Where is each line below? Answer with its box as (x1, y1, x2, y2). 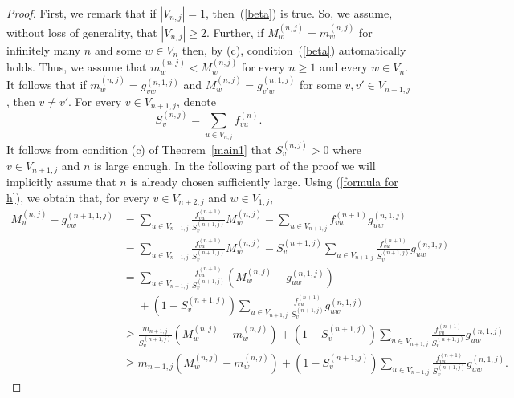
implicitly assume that (6, 173, 116, 190)
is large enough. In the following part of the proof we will (94, 156, 376, 173)
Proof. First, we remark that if (6, 5, 157, 21)
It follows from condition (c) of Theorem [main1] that (6, 140, 272, 157)
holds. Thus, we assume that (6, 59, 147, 75)
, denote (176, 92, 216, 109)
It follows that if (6, 76, 87, 93)
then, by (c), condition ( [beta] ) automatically (182, 41, 406, 58)
